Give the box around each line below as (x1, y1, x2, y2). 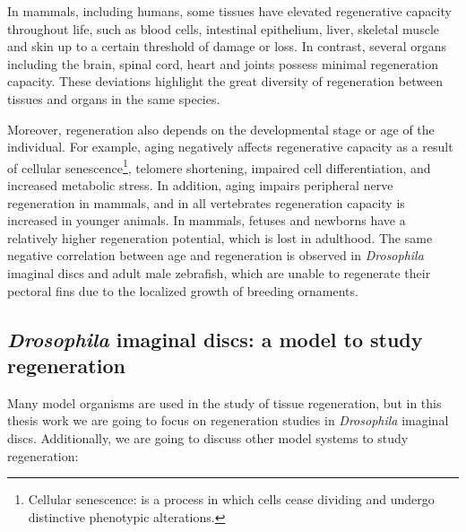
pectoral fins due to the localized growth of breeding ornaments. (7, 281, 358, 300)
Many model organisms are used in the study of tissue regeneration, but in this (7, 393, 442, 412)
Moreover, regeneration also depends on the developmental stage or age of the (7, 119, 435, 138)
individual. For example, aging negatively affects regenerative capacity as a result (7, 137, 453, 156)
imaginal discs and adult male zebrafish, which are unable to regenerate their (7, 263, 431, 282)
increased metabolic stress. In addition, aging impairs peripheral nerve (7, 176, 393, 194)
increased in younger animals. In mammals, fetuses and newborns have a (7, 211, 406, 230)
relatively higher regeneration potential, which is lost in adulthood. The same (7, 228, 433, 247)
